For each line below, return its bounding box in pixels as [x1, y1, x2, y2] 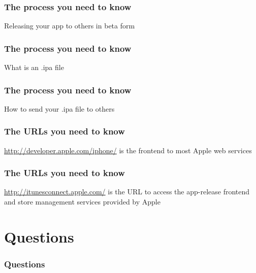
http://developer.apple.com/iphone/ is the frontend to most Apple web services [4, 145, 252, 155]
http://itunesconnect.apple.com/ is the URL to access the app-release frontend [4, 186, 250, 197]
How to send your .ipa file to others [4, 103, 115, 114]
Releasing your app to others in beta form [4, 20, 135, 31]
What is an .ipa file [4, 62, 64, 73]
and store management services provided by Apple [4, 196, 161, 207]
